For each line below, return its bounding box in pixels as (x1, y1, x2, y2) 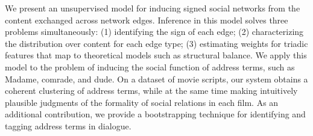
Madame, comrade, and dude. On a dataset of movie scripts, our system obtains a (5, 72, 308, 85)
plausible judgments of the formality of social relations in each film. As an (5, 96, 279, 108)
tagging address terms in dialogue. (5, 119, 131, 132)
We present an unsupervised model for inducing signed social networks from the (5, 2, 300, 14)
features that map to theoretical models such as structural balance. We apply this (5, 49, 307, 61)
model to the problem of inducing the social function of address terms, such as (5, 60, 295, 73)
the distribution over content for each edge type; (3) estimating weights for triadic (5, 37, 308, 49)
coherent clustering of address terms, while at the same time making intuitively (5, 84, 298, 97)
